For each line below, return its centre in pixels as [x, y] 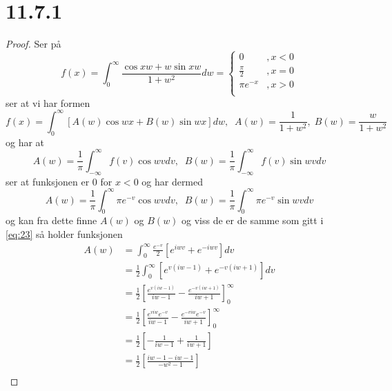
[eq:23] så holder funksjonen [64, 234]
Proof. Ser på [33, 44]
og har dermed [173, 181]
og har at [25, 142]
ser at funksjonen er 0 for [59, 181]
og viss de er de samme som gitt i [253, 220]
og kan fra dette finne [51, 220]
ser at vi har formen [48, 102]
